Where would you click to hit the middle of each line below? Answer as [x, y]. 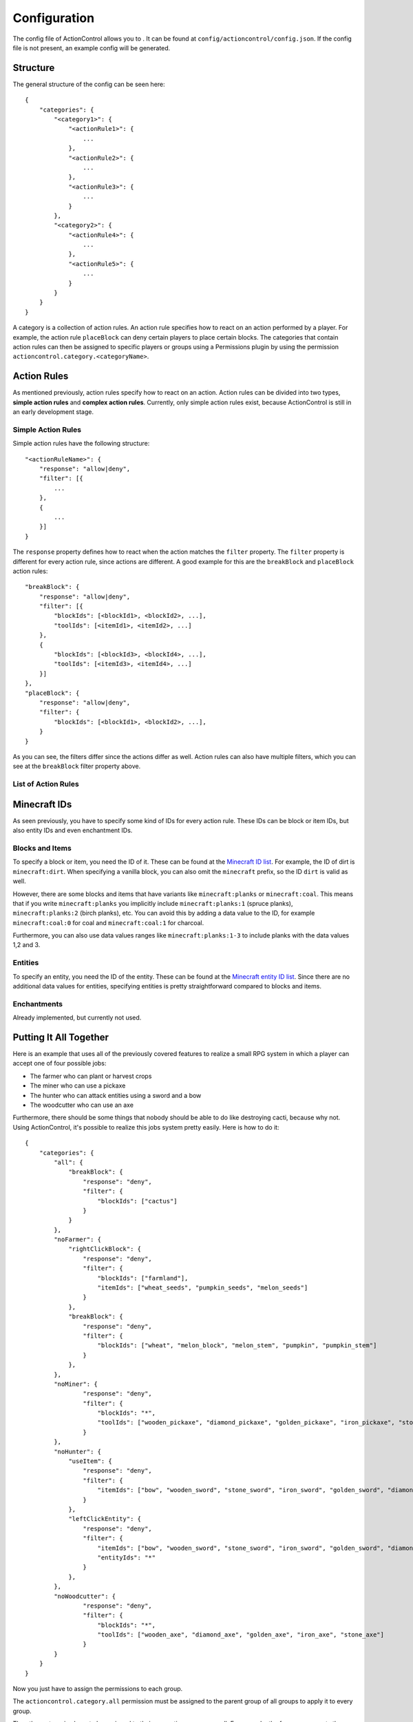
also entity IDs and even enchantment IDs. [73, 831]
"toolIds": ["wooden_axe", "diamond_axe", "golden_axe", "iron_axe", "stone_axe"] [241, 1635]
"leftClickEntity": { [105, 1519]
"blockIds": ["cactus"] [138, 1201]
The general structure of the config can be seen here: [89, 84]
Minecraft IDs [42, 804]
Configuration [54, 18]
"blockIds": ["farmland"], [143, 1278]
